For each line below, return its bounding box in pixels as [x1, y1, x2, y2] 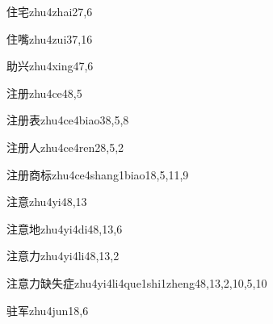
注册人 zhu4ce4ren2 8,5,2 [6, 138, 124, 155]
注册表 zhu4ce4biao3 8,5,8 [6, 112, 129, 128]
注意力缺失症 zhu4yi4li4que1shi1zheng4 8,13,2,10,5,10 [6, 274, 267, 291]
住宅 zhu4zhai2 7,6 [6, 3, 93, 19]
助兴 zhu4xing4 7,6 [6, 57, 94, 74]
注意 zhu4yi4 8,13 [6, 193, 87, 210]
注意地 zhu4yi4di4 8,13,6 [6, 220, 123, 237]
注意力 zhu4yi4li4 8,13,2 [6, 247, 120, 264]
